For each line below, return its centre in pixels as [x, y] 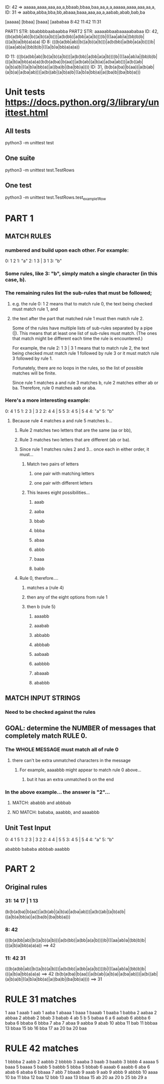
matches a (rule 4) [45, 587]
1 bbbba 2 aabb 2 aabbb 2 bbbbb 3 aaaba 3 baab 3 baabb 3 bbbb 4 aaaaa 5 [82, 1062]
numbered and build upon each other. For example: [67, 250]
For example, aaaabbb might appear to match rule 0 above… [80, 770]
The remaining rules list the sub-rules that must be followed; [79, 293]
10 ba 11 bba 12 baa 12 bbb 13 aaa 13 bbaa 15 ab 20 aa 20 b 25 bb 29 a [76, 1078]
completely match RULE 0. [46, 736]
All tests [18, 131]
